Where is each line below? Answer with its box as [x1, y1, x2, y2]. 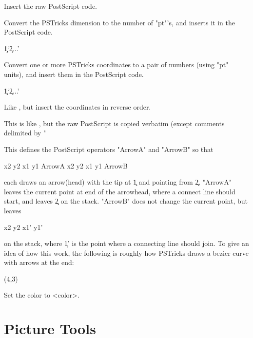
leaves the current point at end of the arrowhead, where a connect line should [4, 186, 235, 196]
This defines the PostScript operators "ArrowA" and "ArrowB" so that [4, 144, 214, 154]
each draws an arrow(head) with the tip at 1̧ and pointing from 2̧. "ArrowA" [4, 177, 232, 187]
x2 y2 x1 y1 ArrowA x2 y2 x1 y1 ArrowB [4, 160, 128, 170]
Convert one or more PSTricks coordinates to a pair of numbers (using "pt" [4, 59, 229, 70]
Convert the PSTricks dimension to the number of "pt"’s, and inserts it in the [4, 17, 235, 27]
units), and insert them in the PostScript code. [4, 69, 144, 79]
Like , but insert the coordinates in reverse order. [4, 102, 151, 112]
